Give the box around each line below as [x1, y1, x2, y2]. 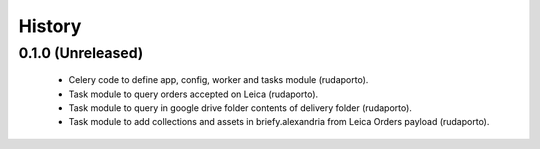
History [18, 15, 82, 37]
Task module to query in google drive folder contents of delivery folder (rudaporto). [68, 101, 412, 114]
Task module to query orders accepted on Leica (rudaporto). [68, 88, 319, 100]
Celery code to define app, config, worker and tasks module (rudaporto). [68, 74, 369, 86]
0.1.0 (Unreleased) [18, 44, 144, 62]
